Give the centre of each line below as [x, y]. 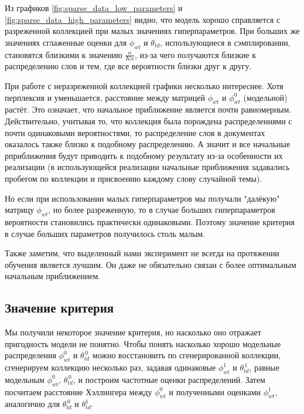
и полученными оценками [215, 391]
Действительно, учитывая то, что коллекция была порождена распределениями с [148, 121]
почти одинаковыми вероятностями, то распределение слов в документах [135, 132]
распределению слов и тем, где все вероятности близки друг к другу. [128, 66]
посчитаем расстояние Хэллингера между [78, 391]
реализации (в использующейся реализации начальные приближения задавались [147, 167]
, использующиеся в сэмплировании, [225, 42]
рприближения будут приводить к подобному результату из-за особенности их [144, 155]
